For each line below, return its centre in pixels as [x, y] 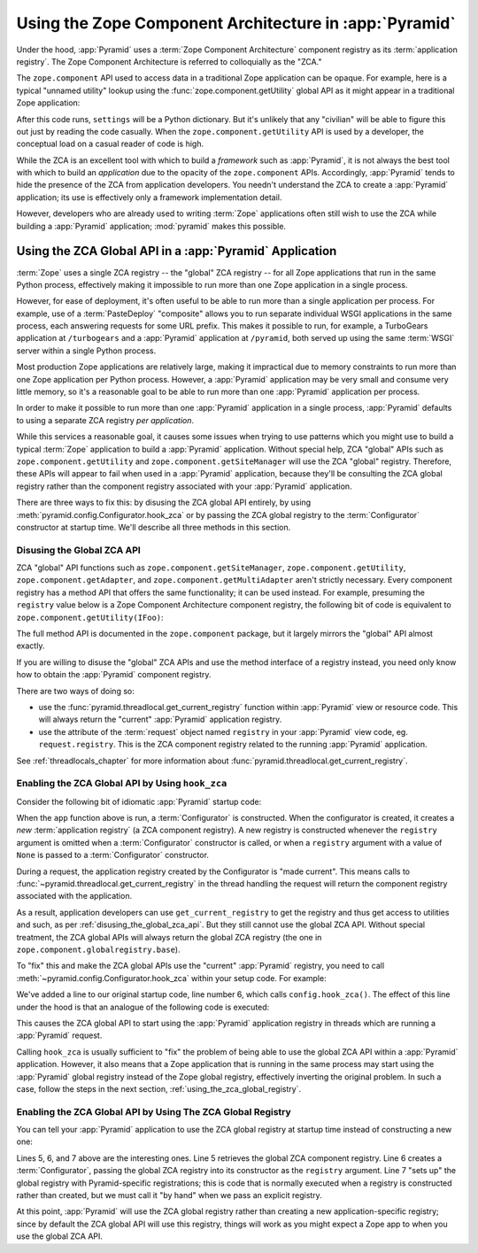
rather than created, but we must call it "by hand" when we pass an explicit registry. [169, 1195]
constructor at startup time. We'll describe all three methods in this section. [154, 527]
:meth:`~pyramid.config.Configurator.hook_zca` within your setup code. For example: [171, 978]
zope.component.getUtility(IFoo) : [90, 617]
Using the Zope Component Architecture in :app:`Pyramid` [236, 23]
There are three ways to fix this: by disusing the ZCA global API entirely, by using [164, 503]
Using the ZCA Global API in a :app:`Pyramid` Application [177, 251]
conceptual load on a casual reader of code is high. [110, 144]
